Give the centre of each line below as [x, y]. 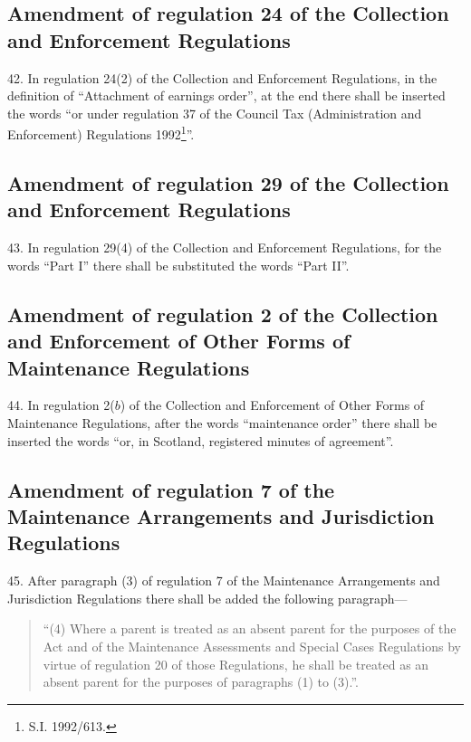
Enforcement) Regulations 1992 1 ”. [101, 133]
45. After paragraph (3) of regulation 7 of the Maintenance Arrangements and [224, 580]
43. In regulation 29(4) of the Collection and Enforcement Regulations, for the [225, 247]
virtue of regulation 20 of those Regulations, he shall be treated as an [236, 664]
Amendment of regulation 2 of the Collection [223, 314]
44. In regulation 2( [61, 405]
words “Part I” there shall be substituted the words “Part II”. [178, 265]
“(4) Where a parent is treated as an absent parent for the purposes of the [250, 628]
